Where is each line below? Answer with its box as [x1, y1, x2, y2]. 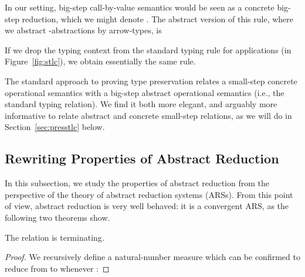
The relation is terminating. [5, 231, 104, 243]
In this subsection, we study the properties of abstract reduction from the [5, 177, 269, 189]
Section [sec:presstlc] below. [5, 121, 105, 133]
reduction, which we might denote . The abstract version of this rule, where [22, 12, 294, 25]
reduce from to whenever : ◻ [5, 262, 110, 274]
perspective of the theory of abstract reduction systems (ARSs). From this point [5, 188, 293, 200]
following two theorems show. [5, 211, 110, 223]
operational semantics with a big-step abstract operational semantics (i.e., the [5, 86, 284, 98]
